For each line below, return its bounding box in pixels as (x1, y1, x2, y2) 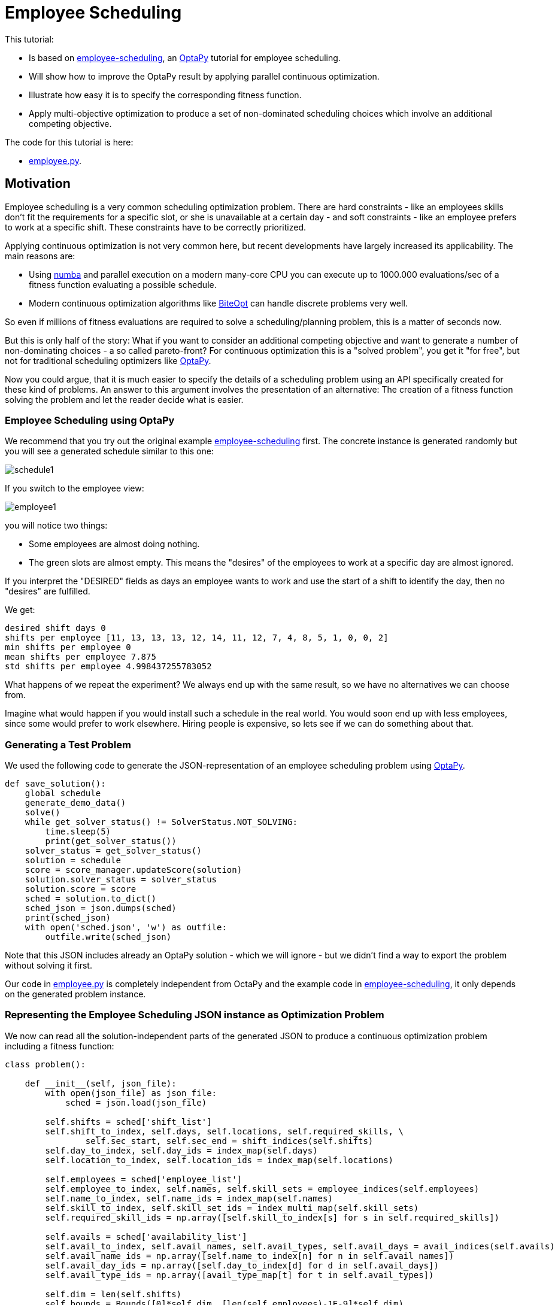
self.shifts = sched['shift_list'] (45, 1116, 212, 1127)
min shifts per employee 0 (5, 642, 131, 652)
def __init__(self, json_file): (25, 1078, 177, 1088)
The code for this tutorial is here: (5, 136, 134, 147)
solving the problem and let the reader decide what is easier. (5, 394, 244, 405)
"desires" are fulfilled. (5, 586, 90, 597)
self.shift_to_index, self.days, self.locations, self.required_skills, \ (45, 1126, 404, 1136)
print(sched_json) (25, 913, 111, 923)
